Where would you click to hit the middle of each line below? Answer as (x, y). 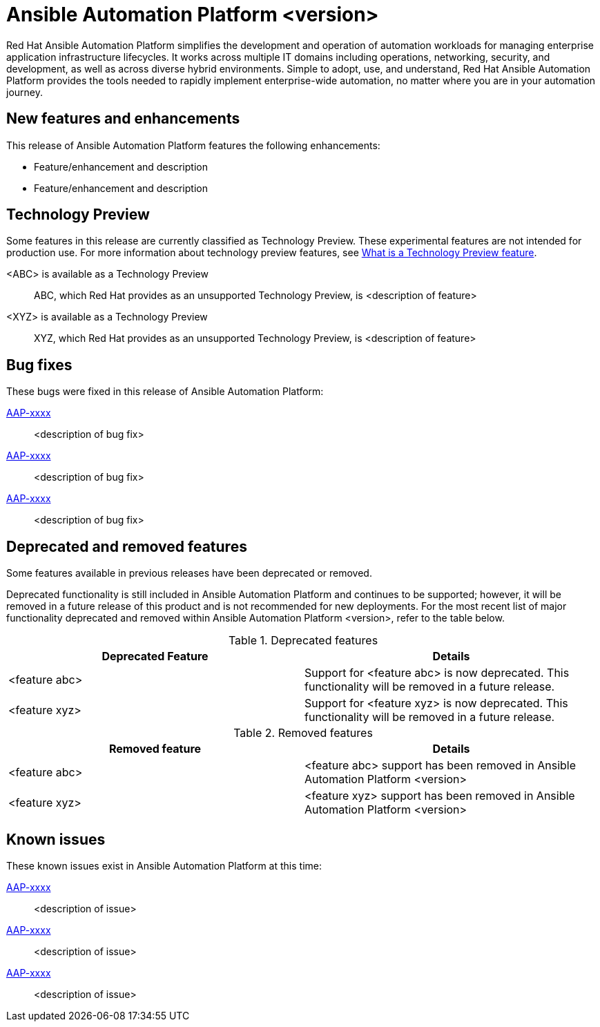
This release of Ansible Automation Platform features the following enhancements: (193, 145)
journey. (25, 92)
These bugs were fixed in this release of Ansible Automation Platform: (165, 392)
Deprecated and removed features (127, 546)
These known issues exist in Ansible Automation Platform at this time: (164, 865)
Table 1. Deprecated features (303, 641)
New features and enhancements (123, 119)
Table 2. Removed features (303, 733)
